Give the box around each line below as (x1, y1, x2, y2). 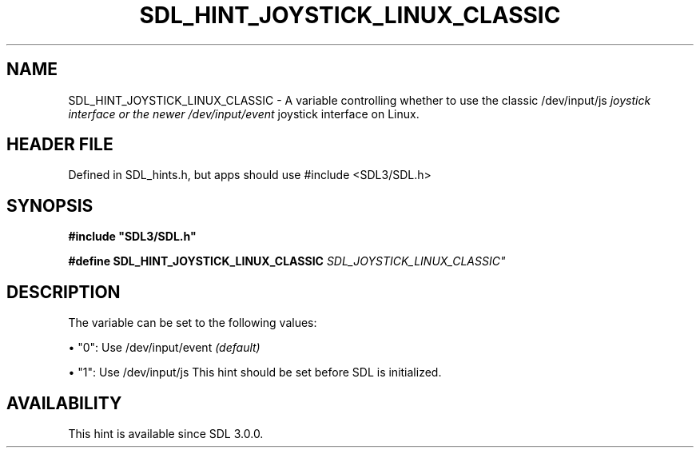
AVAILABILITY (6, 392, 122, 413)
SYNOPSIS (6, 195, 93, 216)
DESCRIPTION (6, 281, 121, 302)
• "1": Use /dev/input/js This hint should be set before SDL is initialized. (68, 365, 442, 380)
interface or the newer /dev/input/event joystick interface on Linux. (68, 106, 420, 121)
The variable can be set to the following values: (68, 316, 317, 330)
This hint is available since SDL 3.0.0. (68, 426, 264, 440)
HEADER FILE (6, 134, 113, 155)
